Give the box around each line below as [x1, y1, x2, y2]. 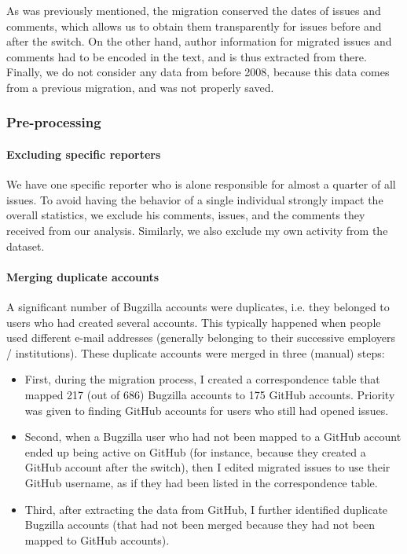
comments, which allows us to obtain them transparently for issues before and [6, 17, 382, 34]
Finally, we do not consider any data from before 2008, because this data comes [6, 64, 390, 80]
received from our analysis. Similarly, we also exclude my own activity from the [6, 222, 388, 238]
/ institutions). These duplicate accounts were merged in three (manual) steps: [6, 344, 385, 361]
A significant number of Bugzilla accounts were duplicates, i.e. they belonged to [6, 298, 390, 314]
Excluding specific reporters [6, 146, 161, 162]
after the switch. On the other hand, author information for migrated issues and [6, 33, 392, 50]
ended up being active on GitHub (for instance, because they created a [24, 443, 366, 460]
